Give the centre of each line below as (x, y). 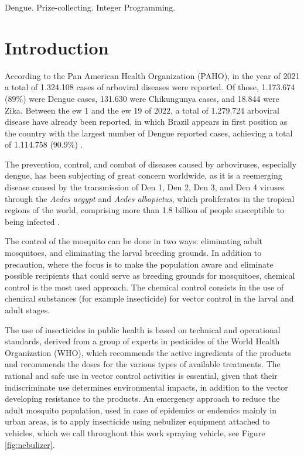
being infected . (33, 221)
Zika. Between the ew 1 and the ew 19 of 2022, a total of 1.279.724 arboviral (142, 110)
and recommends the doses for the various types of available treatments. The (143, 364)
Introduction (57, 47)
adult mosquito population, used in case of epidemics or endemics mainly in (141, 410)
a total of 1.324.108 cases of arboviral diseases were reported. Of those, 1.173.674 (150, 87)
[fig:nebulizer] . (30, 444)
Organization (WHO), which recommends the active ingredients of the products (148, 352)
